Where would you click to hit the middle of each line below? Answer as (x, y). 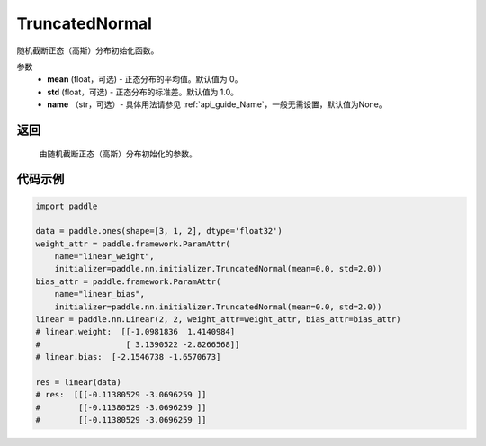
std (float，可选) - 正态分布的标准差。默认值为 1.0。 (143, 92)
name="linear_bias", (100, 294)
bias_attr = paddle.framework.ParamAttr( (128, 281)
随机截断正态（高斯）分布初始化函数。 (88, 50)
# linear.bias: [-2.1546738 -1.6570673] (128, 357)
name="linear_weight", (104, 257)
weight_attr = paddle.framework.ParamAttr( (133, 244)
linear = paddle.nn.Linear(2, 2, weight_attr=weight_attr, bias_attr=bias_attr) (218, 320)
